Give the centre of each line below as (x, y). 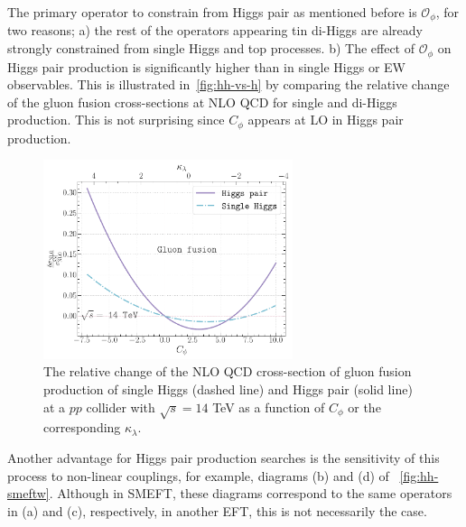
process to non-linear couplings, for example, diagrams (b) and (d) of (198, 475)
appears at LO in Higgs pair (326, 120)
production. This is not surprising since (116, 120)
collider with (121, 407)
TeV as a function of (269, 407)
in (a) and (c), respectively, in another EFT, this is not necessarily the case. (217, 510)
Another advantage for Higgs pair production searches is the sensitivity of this (224, 458)
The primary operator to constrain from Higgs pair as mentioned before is (212, 12)
